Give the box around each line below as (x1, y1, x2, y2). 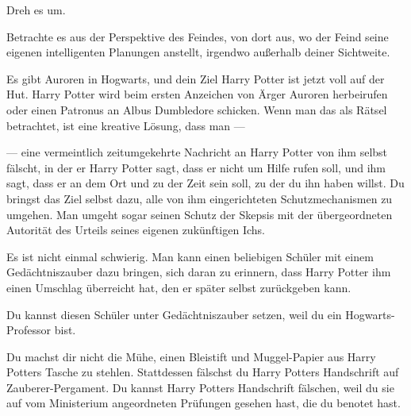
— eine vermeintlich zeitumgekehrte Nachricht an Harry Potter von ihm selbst (6, 144, 388, 160)
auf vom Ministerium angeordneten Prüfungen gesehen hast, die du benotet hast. (6, 395, 401, 411)
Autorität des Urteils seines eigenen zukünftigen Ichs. (6, 221, 265, 238)
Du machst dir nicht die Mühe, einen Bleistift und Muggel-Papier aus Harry (6, 348, 376, 364)
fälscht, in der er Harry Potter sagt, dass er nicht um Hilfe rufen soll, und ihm (6, 159, 386, 175)
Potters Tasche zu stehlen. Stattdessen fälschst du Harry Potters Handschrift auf (6, 364, 399, 380)
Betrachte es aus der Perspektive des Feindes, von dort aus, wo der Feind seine (6, 28, 389, 44)
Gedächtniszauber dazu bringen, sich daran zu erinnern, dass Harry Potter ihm (6, 264, 391, 280)
